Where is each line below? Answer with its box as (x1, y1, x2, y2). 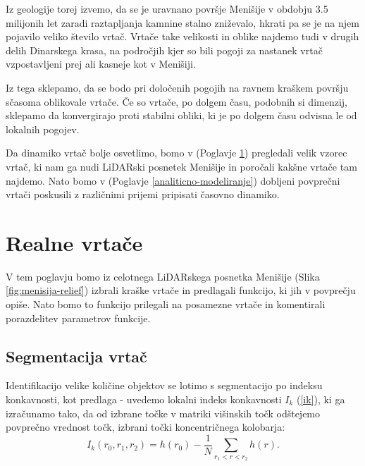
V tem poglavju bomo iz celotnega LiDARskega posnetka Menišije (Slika (6, 269, 320, 283)
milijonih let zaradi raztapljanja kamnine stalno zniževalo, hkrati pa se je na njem (6, 15, 359, 30)
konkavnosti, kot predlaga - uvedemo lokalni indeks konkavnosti (6, 392, 282, 407)
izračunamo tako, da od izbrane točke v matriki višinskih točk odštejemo (6, 405, 321, 420)
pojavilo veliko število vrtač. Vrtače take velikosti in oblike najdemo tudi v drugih (6, 29, 359, 44)
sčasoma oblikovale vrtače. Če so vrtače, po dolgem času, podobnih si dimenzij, (6, 94, 347, 109)
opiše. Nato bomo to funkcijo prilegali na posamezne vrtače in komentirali (6, 297, 326, 312)
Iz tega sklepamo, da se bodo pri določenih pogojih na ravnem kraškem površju (6, 80, 349, 94)
